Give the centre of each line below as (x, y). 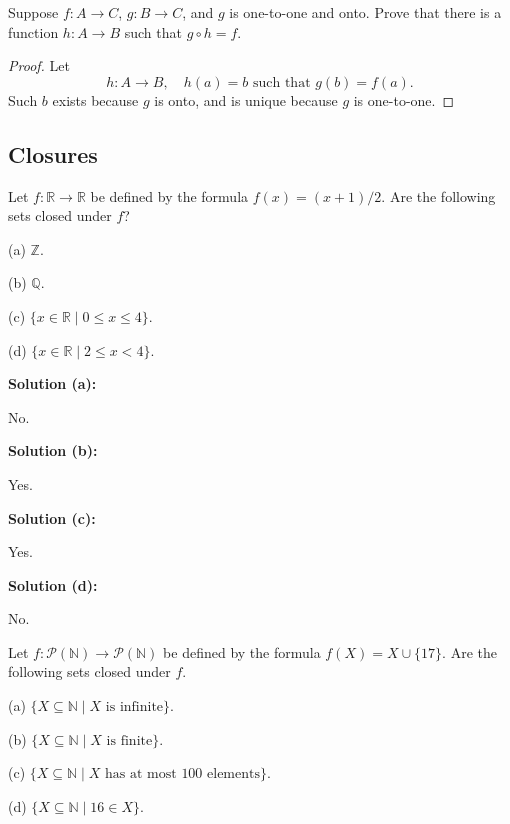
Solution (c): (52, 517)
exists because (95, 99)
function (33, 31)
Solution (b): (53, 450)
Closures (53, 153)
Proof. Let (39, 65)
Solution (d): (53, 584)
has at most (141, 774)
